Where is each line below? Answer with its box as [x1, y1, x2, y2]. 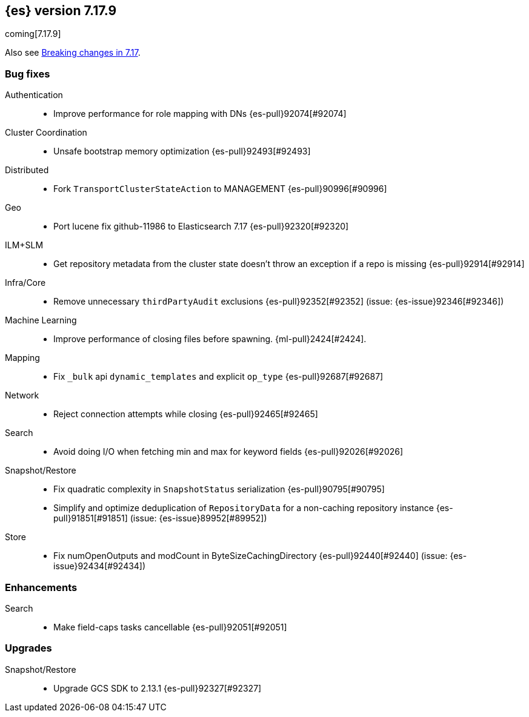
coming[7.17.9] [5, 28, 61, 39]
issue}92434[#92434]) [53, 561, 146, 572]
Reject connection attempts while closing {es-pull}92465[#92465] [53, 409, 318, 420]
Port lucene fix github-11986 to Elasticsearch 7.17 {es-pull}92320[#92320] [53, 221, 349, 232]
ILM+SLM [5, 240, 44, 251]
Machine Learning [5, 315, 77, 326]
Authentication [5, 90, 63, 101]
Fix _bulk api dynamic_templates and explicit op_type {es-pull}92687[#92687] [53, 371, 384, 382]
